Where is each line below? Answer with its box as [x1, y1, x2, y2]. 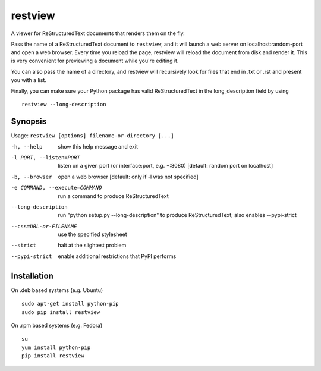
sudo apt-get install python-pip [21, 300, 119, 307]
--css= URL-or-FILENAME [11, 223, 77, 229]
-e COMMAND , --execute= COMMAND [11, 184, 102, 191]
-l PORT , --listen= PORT [11, 154, 80, 161]
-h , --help [11, 143, 43, 150]
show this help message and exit [58, 143, 138, 150]
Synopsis [11, 117, 47, 127]
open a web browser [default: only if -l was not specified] [58, 173, 199, 180]
